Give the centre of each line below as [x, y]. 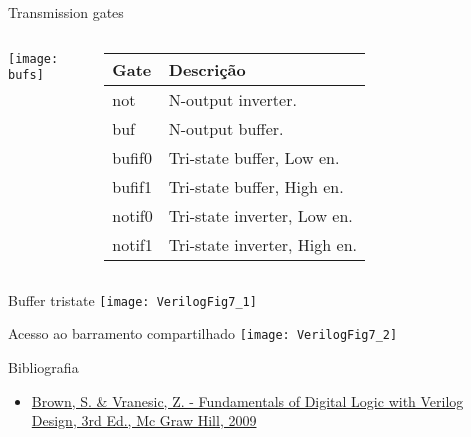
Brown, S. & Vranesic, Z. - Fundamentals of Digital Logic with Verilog [247, 400]
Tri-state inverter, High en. [262, 244]
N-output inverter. [232, 99]
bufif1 [132, 186]
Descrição [207, 69]
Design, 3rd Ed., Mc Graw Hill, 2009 [144, 420]
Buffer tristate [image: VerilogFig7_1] [132, 299]
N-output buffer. [226, 128]
